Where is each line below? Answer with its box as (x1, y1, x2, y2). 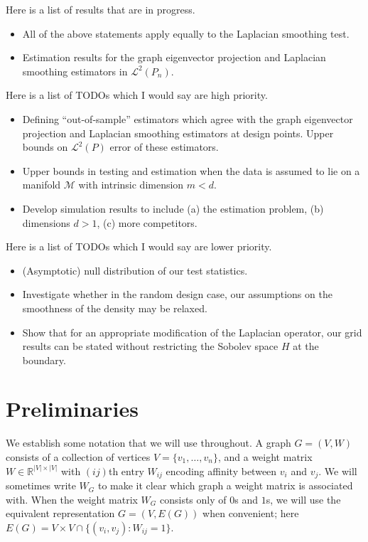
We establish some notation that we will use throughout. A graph (6, 435, 291, 450)
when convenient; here (202, 506, 299, 521)
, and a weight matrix (217, 450, 313, 464)
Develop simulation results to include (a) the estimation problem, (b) (22, 201, 324, 216)
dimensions (22, 215, 70, 230)
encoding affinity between (166, 463, 277, 478)
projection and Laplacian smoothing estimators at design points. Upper (22, 125, 334, 140)
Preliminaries (6, 394, 139, 423)
